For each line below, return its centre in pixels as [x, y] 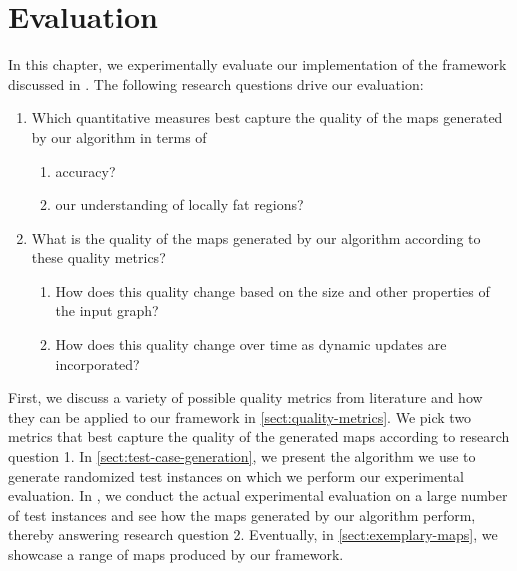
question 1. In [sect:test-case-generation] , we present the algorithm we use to [242, 456]
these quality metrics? [98, 257]
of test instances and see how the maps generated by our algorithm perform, [242, 514]
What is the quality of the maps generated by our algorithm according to [256, 237]
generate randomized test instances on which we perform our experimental [236, 475]
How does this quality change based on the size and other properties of [272, 290]
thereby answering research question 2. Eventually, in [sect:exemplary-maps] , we [253, 534]
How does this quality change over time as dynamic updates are [251, 344]
